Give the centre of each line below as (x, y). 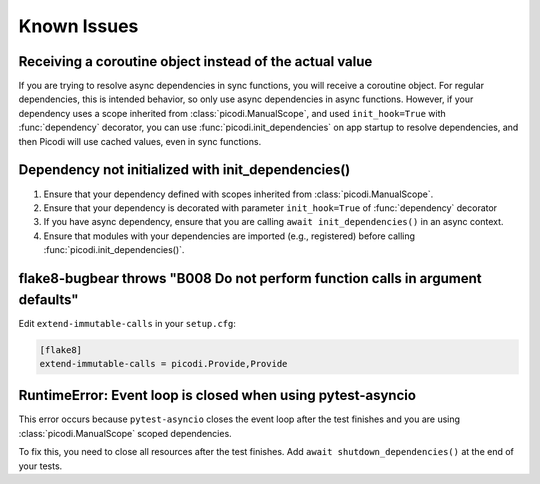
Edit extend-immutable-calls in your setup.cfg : (127, 323)
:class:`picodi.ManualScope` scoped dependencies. (125, 433)
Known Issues (78, 26)
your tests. (40, 466)
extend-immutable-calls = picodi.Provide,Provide (163, 363)
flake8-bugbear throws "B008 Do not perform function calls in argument (250, 278)
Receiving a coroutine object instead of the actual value (195, 61)
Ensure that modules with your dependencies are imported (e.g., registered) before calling (229, 236)
